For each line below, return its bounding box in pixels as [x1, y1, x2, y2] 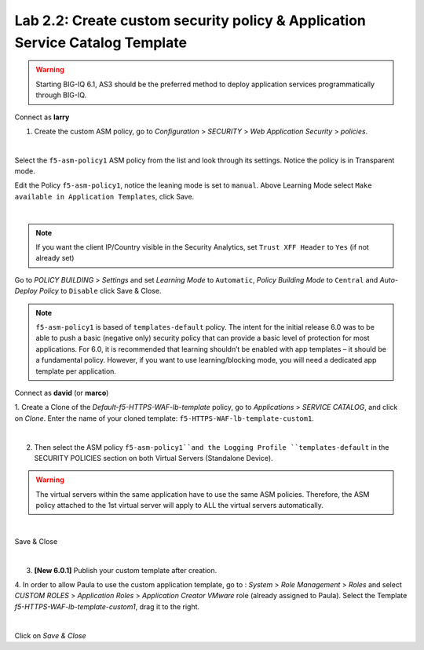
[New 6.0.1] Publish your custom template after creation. [34, 565, 217, 575]
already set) [35, 254, 75, 263]
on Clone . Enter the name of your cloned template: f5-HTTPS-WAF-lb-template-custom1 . [14, 413, 314, 423]
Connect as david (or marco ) [14, 388, 109, 397]
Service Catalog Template [14, 34, 188, 51]
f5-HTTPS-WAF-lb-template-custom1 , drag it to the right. [14, 601, 200, 612]
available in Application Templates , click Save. [14, 192, 195, 201]
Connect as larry [14, 112, 70, 122]
